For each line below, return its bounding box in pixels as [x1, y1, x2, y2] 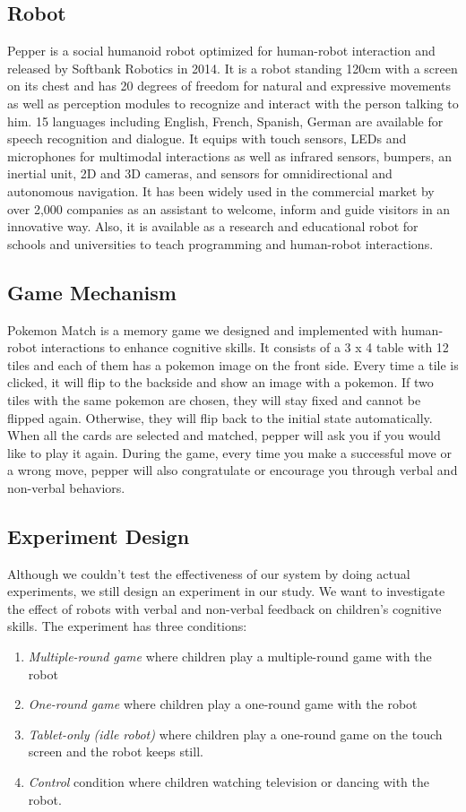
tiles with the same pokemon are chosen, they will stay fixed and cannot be [7, 390, 421, 409]
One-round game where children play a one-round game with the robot [28, 695, 418, 713]
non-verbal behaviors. [7, 478, 125, 497]
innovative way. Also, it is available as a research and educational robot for [7, 217, 419, 236]
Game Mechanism [7, 278, 177, 306]
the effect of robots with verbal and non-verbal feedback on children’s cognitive [7, 599, 442, 618]
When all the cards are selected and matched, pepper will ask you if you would [7, 426, 441, 445]
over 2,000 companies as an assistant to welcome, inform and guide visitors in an [7, 199, 451, 218]
